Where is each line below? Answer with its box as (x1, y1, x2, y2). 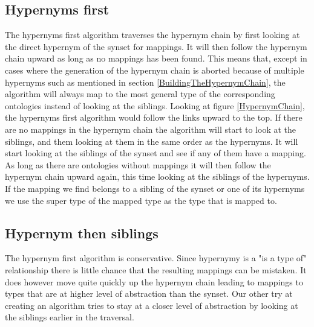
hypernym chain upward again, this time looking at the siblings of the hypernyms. (5, 170, 310, 183)
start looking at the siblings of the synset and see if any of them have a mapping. (5, 147, 306, 159)
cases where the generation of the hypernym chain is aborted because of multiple (5, 63, 304, 76)
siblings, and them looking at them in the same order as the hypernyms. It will (5, 135, 298, 147)
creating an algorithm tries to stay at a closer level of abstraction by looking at (5, 299, 298, 311)
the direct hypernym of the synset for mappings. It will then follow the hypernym (5, 40, 307, 52)
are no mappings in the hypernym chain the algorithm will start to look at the (5, 122, 296, 135)
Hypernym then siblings (5, 223, 159, 242)
